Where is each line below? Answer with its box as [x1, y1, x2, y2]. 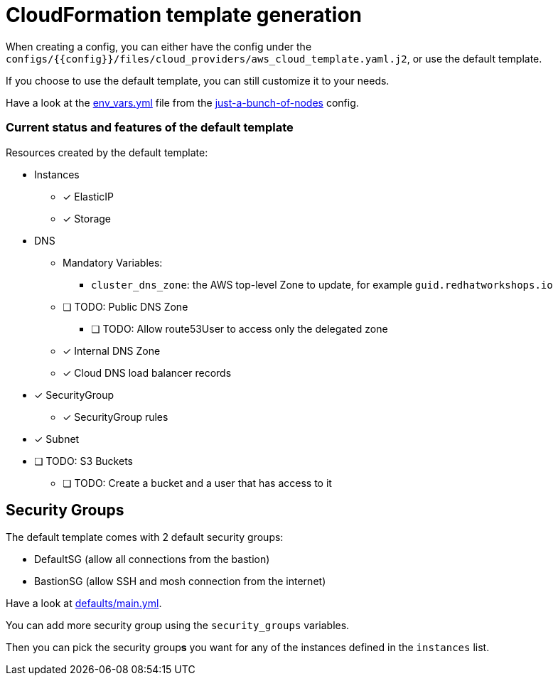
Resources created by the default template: [6, 146, 208, 159]
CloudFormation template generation [6, 3, 363, 27]
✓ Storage [63, 212, 112, 225]
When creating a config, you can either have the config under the [6, 40, 312, 53]
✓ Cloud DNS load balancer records [63, 366, 232, 379]
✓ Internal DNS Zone [63, 344, 161, 357]
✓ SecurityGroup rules [63, 410, 168, 423]
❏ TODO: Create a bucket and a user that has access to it [63, 476, 332, 489]
